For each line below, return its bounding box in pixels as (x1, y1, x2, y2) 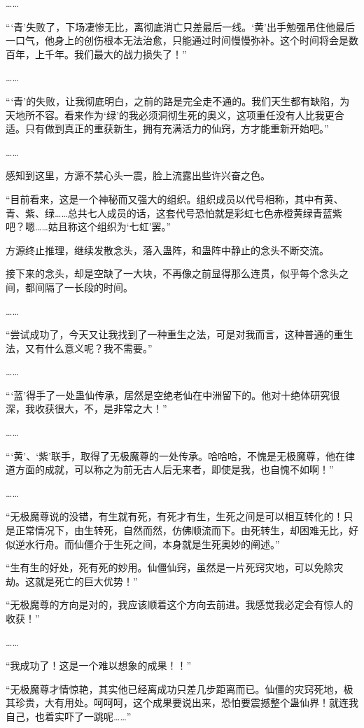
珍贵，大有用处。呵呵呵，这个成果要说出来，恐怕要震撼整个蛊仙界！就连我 (15, 695, 358, 710)
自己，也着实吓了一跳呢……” (6, 708, 132, 723)
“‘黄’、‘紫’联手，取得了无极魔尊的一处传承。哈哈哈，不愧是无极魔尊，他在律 (6, 448, 355, 463)
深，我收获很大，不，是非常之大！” (6, 401, 167, 416)
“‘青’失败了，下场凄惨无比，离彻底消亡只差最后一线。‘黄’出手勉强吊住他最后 (6, 19, 355, 34)
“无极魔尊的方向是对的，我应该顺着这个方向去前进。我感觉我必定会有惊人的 (6, 597, 353, 612)
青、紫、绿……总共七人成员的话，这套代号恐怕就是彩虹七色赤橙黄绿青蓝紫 (6, 205, 342, 220)
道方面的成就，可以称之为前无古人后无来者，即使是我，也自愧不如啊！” (6, 462, 334, 477)
